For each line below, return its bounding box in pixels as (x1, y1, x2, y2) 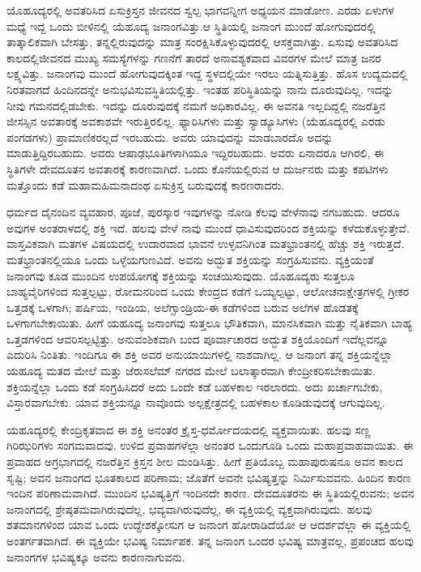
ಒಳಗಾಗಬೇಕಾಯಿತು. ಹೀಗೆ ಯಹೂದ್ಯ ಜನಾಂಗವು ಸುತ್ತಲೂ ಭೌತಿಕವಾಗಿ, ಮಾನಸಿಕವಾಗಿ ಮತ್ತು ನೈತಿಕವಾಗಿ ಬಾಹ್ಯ (6, 314, 413, 331)
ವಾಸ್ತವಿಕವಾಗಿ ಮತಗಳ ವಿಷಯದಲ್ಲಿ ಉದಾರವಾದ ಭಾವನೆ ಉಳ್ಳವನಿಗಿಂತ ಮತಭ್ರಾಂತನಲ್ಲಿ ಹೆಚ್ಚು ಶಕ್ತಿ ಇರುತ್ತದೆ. (6, 235, 405, 252)
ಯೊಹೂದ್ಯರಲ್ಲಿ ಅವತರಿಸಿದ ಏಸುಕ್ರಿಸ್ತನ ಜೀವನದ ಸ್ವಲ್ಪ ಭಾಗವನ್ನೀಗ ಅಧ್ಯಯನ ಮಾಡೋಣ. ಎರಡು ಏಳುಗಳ (6, 2, 394, 18)
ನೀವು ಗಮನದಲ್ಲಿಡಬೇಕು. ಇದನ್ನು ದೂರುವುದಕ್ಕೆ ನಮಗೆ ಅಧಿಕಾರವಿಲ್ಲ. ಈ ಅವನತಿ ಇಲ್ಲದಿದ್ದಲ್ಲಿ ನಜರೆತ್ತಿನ (6, 96, 386, 113)
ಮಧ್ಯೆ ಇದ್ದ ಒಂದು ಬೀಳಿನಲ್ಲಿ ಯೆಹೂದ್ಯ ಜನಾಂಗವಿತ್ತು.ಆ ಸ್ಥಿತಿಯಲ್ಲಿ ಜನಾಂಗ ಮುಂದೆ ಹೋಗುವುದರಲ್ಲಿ (6, 17, 376, 34)
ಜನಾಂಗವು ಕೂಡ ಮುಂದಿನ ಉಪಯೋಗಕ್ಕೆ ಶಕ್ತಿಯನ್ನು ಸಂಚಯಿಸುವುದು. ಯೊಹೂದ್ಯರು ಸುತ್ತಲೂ (6, 267, 355, 284)
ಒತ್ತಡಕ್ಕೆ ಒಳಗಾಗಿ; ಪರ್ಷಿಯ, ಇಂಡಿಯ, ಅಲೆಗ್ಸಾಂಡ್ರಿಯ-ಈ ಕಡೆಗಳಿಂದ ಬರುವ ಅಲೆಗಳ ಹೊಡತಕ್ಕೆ (6, 298, 359, 315)
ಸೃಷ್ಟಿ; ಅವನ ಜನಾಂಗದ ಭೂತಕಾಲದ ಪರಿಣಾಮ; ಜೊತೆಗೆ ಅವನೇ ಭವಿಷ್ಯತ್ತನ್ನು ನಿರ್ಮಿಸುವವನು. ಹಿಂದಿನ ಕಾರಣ (6, 468, 411, 485)
